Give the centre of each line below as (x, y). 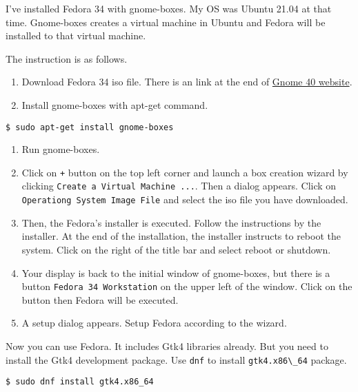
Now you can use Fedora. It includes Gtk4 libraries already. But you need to (167, 346)
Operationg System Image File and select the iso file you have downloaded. (185, 199)
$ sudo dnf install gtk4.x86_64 (80, 382)
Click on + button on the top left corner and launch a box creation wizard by (185, 172)
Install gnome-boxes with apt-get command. (115, 104)
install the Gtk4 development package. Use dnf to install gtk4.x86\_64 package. (176, 359)
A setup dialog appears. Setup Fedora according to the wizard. (154, 323)
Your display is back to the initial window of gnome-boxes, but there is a (176, 272)
